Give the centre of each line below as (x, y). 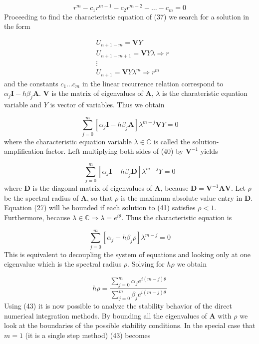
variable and (23, 105)
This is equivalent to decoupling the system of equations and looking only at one (127, 254)
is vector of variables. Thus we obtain (107, 105)
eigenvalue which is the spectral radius (63, 264)
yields (209, 151)
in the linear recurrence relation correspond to (153, 83)
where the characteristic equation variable (68, 141)
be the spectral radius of (41, 197)
